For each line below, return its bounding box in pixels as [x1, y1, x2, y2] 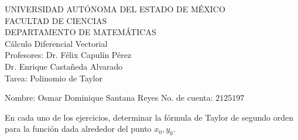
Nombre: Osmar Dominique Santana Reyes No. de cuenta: [5, 91, 213, 104]
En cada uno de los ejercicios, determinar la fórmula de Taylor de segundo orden [5, 111, 293, 123]
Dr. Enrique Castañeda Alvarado [5, 60, 123, 72]
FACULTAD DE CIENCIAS [5, 14, 107, 26]
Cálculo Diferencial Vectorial [5, 37, 108, 49]
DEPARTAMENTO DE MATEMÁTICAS [5, 26, 156, 38]
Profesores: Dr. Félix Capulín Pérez [5, 49, 132, 61]
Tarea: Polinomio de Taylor [5, 71, 103, 84]
